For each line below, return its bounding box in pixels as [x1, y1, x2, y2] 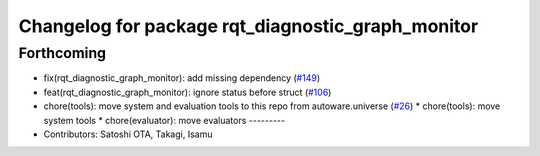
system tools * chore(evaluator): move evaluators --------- [43, 114, 285, 126]
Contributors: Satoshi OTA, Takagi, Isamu [43, 128, 213, 140]
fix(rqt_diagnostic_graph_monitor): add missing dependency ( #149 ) [43, 72, 320, 84]
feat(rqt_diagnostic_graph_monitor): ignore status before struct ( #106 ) [43, 86, 332, 98]
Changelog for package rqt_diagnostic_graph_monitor [18, 15, 479, 37]
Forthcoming [18, 44, 107, 62]
